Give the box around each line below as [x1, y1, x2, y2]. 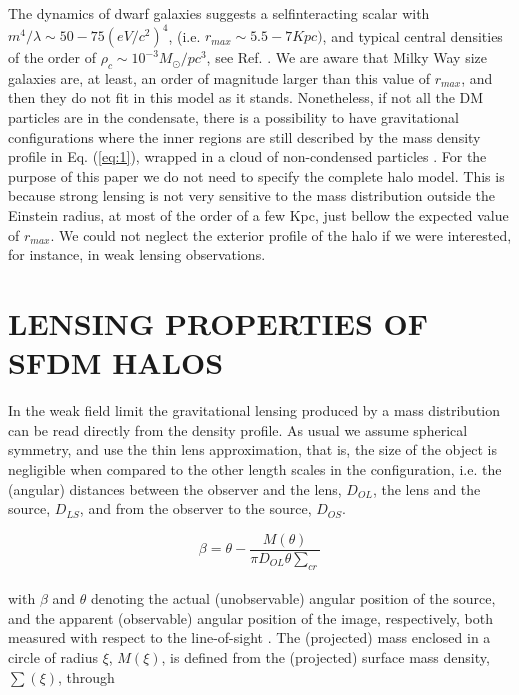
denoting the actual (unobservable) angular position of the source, [90, 588, 496, 609]
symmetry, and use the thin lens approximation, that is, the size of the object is [8, 439, 497, 460]
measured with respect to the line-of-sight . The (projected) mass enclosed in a [8, 627, 491, 648]
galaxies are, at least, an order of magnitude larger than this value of [8, 67, 430, 88]
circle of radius [8, 646, 98, 667]
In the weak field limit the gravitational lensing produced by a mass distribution [8, 400, 501, 421]
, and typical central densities [322, 25, 503, 46]
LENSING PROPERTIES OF [8, 303, 429, 344]
